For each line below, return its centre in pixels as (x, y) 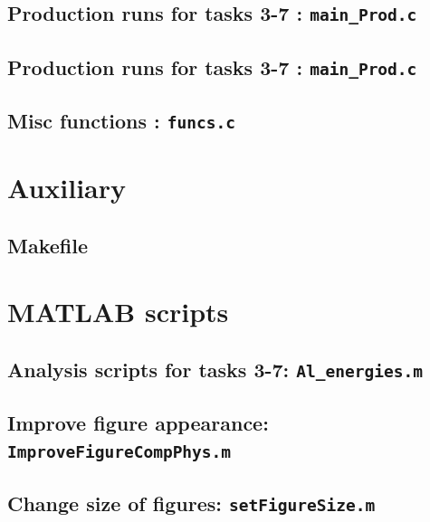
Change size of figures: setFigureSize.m (191, 503)
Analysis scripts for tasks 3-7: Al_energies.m (215, 369)
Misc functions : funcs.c (121, 121)
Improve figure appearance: (138, 423)
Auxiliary (67, 188)
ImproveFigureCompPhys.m (119, 451)
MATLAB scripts (118, 312)
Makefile (48, 245)
